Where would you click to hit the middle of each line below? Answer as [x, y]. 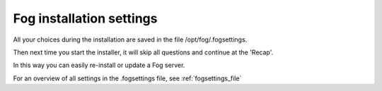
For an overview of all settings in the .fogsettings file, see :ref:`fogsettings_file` [127, 78]
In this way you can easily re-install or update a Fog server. [99, 65]
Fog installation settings [85, 18]
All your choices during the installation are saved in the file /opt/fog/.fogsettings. [130, 40]
